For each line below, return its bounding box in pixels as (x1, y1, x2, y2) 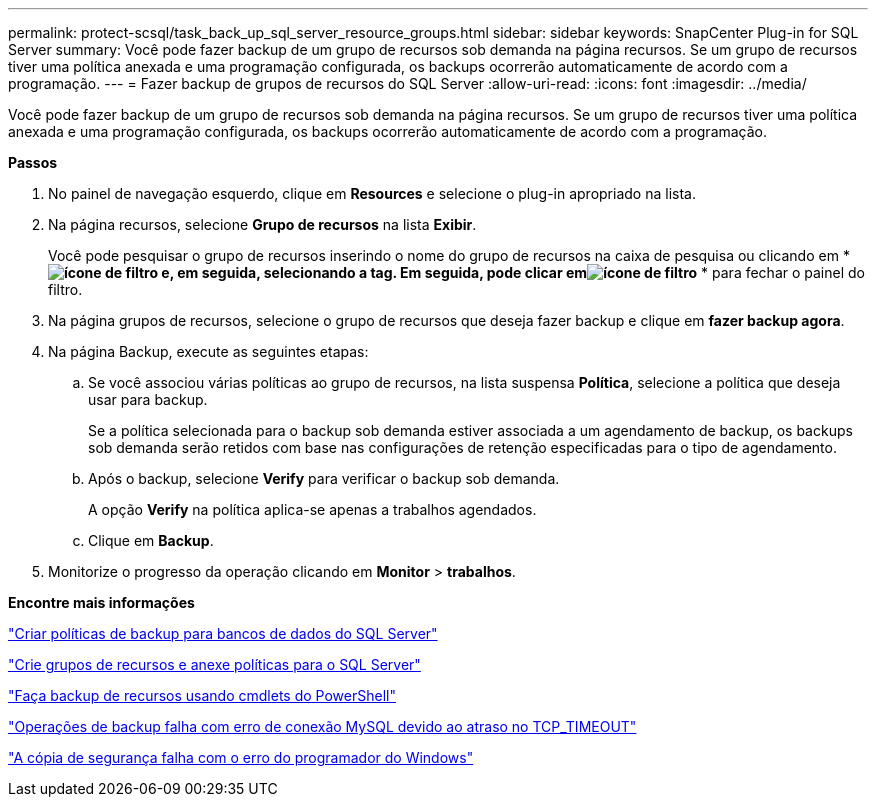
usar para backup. (88, 391, 208, 408)
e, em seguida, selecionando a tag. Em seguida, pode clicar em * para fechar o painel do (161, 264, 865, 281)
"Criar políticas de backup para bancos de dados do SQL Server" (8, 625, 438, 642)
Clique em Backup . (88, 532, 214, 549)
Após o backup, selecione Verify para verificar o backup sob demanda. (88, 470, 560, 487)
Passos (8, 154, 58, 171)
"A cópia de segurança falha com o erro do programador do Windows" (8, 749, 474, 766)
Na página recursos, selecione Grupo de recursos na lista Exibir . (48, 216, 477, 233)
